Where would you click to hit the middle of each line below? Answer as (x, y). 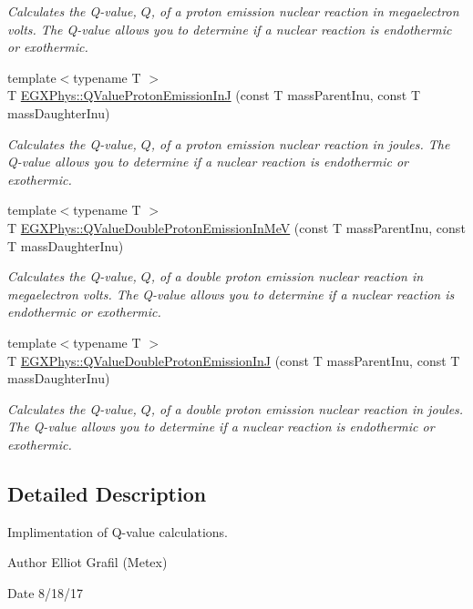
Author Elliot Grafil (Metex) (87, 562)
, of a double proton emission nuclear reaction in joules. (307, 408)
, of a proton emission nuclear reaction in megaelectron (305, 11)
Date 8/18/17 (46, 592)
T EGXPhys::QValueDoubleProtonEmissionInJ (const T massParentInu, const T (234, 360)
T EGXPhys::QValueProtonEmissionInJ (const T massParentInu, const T (214, 95)
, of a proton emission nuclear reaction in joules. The (300, 143)
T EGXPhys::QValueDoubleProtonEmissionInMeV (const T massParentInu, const (236, 227)
